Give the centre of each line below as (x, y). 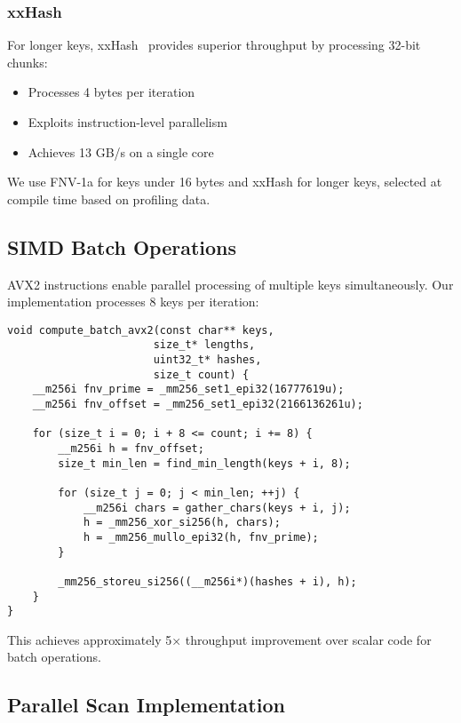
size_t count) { (201, 374)
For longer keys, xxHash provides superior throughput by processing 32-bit (214, 45)
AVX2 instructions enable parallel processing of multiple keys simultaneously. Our (230, 284)
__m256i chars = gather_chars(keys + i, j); (217, 508)
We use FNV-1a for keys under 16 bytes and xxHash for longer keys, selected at (225, 182)
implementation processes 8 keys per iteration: (133, 302)
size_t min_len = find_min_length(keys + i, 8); (204, 463)
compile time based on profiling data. (109, 199)
